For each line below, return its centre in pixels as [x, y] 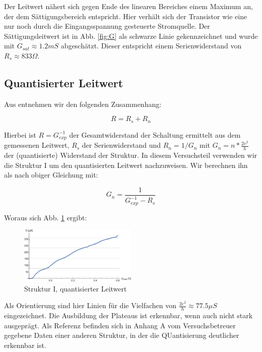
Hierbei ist [20, 134]
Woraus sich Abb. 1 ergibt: [46, 217]
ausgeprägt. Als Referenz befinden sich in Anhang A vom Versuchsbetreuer [120, 325]
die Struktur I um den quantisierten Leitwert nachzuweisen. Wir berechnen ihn [126, 165]
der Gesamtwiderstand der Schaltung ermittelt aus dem [155, 134]
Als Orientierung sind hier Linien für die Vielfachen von [90, 305]
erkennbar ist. [25, 345]
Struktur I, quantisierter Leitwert [76, 288]
